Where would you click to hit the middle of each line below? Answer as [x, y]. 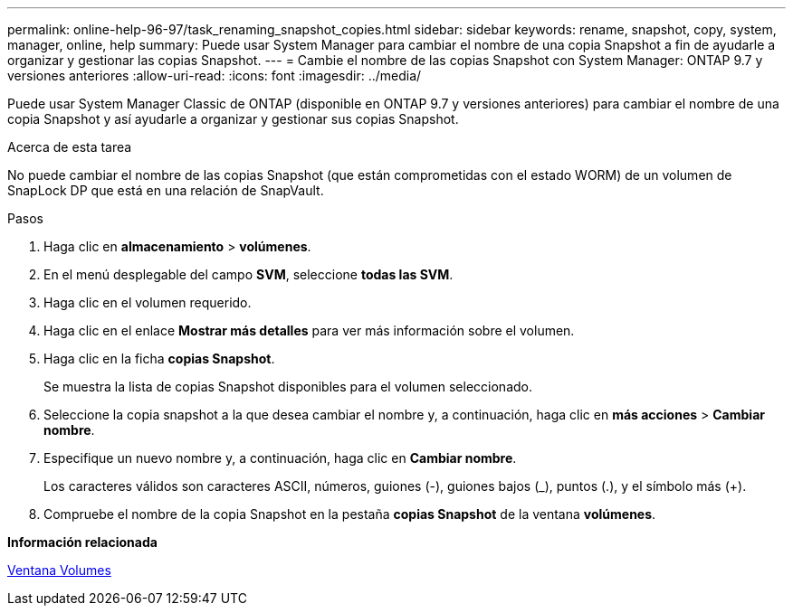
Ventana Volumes [59, 570]
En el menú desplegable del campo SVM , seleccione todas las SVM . [248, 274]
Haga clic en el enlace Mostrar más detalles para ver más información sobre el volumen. [309, 330]
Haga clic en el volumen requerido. [148, 302]
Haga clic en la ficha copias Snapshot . [159, 358]
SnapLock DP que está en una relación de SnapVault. [166, 190]
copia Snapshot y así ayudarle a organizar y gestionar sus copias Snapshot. [233, 119]
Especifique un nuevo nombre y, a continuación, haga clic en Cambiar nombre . [280, 458]
